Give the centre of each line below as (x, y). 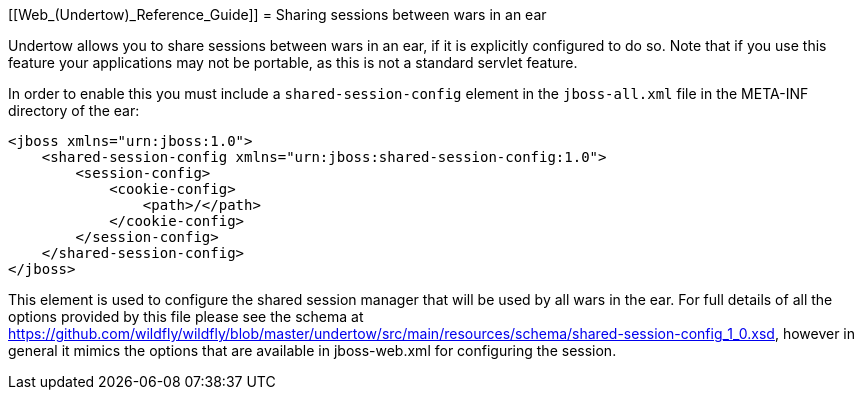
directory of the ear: (74, 110)
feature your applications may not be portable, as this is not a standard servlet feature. (293, 62)
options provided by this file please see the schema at (186, 316)
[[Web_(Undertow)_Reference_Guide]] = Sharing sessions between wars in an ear (277, 14)
